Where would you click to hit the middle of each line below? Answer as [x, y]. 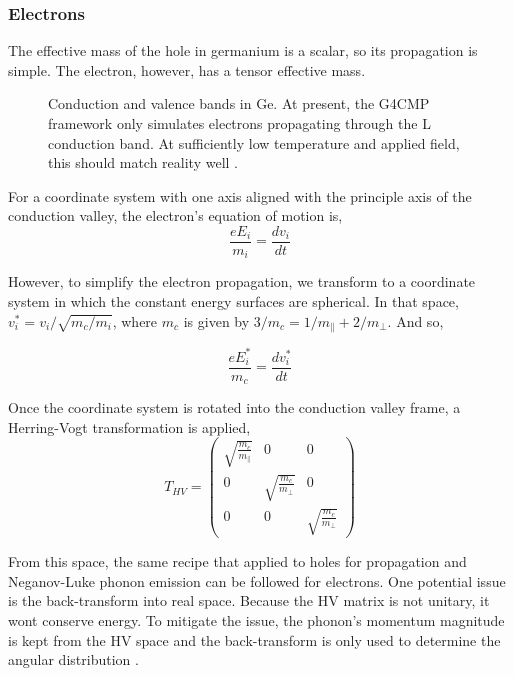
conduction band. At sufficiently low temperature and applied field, [254, 142]
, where [135, 320]
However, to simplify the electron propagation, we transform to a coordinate [242, 281]
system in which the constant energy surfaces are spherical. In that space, [233, 301]
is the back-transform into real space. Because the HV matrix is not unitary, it [249, 600]
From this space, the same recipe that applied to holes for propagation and [237, 561]
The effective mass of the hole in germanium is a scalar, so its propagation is [243, 50]
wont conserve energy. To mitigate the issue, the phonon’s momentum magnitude [256, 619]
